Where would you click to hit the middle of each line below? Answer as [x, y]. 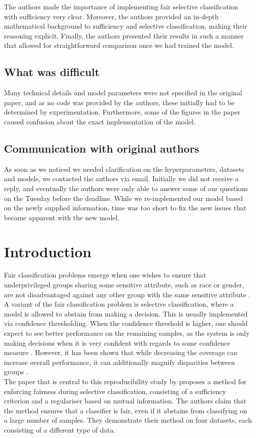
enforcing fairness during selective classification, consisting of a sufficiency [115, 391]
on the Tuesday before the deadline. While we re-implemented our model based [124, 198]
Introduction [48, 251]
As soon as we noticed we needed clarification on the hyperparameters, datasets [124, 169]
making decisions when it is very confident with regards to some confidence [117, 342]
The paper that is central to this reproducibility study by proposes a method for [125, 381]
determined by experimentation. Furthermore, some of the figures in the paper [122, 112]
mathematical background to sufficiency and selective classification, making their [126, 26]
